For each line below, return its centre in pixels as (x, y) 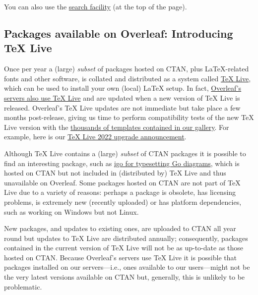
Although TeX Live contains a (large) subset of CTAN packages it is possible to (125, 153)
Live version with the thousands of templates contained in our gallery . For (117, 127)
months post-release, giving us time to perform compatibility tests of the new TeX (129, 117)
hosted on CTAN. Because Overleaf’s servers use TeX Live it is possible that (120, 257)
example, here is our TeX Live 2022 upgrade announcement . (95, 137)
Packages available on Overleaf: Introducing (119, 33)
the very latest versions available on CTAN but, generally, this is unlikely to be (125, 277)
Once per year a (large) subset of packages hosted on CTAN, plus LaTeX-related (127, 69)
